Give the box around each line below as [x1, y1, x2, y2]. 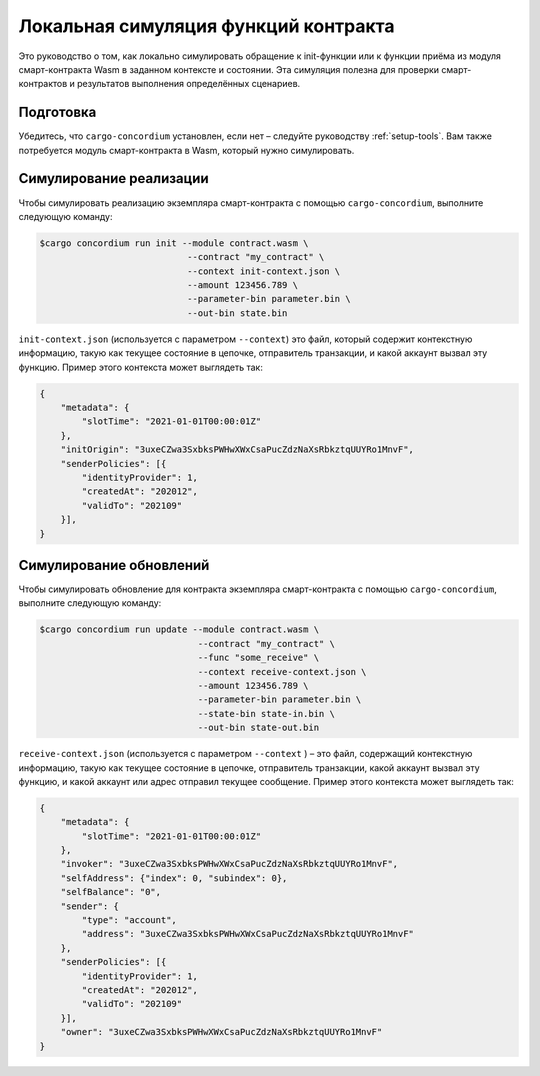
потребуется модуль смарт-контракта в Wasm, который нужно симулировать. [18, 144, 355, 156]
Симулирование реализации [18, 170, 209, 187]
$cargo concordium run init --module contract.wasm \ [39, 237, 309, 249]
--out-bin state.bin [186, 307, 288, 319]
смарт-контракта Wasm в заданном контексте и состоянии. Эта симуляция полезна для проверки [18, 63, 440, 75]
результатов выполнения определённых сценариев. [76, 78, 301, 90]
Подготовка [18, 104, 97, 121]
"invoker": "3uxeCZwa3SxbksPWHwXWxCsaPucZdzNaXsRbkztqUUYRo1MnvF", [60, 858, 399, 870]
